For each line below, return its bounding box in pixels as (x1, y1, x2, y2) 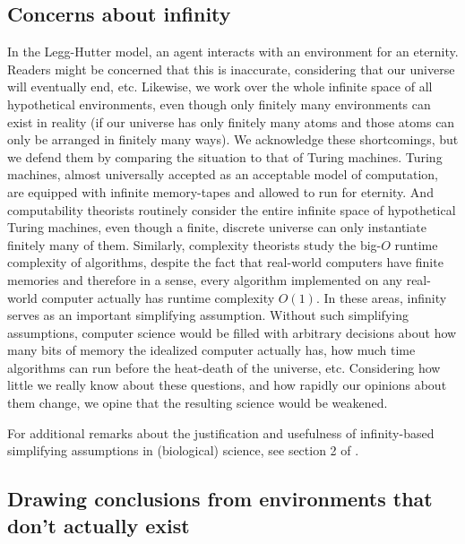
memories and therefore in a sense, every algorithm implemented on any (7, 270, 402, 289)
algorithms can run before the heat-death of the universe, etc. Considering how (7, 358, 441, 376)
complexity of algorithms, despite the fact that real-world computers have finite (7, 253, 443, 272)
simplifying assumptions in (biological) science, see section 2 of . (7, 441, 359, 460)
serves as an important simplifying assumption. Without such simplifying (7, 306, 409, 324)
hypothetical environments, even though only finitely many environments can (7, 94, 431, 113)
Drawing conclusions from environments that (7, 485, 433, 513)
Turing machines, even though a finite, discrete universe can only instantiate (7, 218, 426, 237)
